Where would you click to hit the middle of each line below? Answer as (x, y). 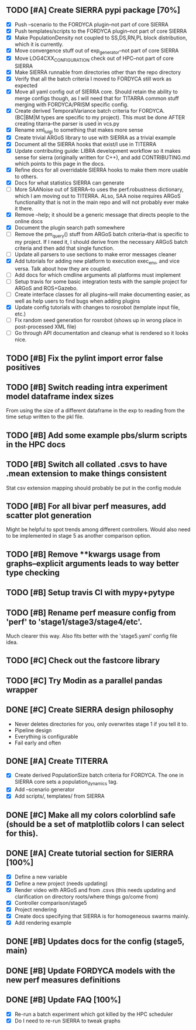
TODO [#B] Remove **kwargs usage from (83, 554)
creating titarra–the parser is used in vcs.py (67, 123)
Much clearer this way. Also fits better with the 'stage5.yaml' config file (92, 636)
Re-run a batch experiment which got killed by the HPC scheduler (94, 1014)
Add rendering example (43, 922)
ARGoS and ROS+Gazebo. (46, 288)
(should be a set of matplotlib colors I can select (95, 824)
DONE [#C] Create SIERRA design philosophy (90, 710)
